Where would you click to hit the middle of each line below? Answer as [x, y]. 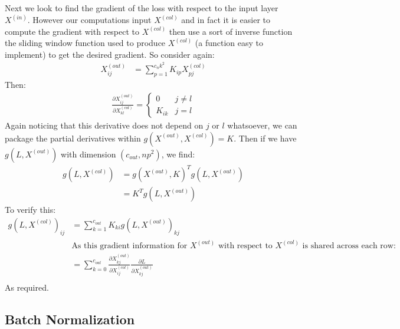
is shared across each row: [349, 246]
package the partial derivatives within [73, 138]
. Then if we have [265, 138]
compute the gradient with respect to [72, 31]
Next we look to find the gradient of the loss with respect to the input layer [142, 8]
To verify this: [30, 210]
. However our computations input [89, 20]
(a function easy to [229, 43]
